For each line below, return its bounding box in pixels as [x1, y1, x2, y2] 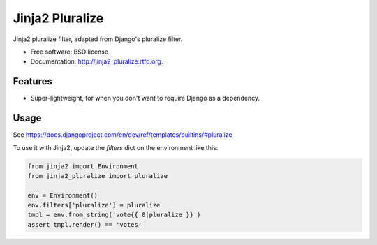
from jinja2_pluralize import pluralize [27, 172, 168, 179]
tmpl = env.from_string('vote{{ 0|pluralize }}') [27, 211, 201, 219]
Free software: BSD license [30, 47, 108, 56]
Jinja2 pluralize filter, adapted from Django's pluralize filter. [13, 35, 183, 43]
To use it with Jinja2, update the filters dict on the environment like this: [13, 143, 219, 151]
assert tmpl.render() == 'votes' [27, 221, 142, 228]
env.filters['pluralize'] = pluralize [27, 201, 161, 209]
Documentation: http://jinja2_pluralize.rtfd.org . [30, 57, 163, 66]
